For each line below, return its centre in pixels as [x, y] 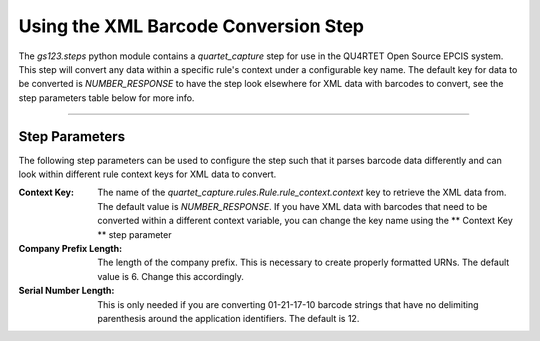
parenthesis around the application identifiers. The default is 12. [228, 318]
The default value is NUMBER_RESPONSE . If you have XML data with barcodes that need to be [292, 206]
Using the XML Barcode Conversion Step [191, 26]
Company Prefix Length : [70, 248]
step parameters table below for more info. [106, 97]
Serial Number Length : [66, 291]
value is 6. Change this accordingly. [171, 276]
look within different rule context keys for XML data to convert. [147, 174]
